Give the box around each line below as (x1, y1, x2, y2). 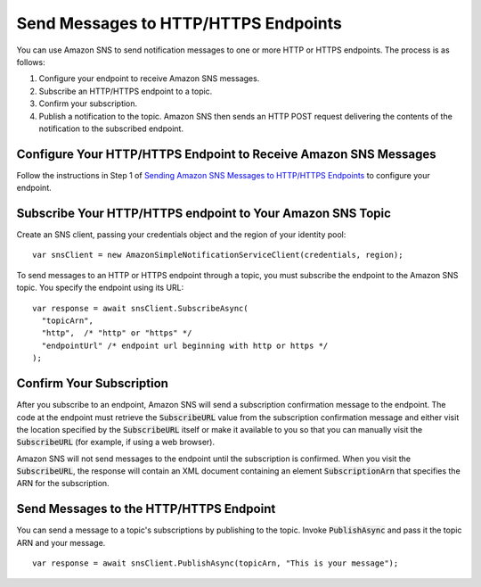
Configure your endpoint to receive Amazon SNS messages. (38, 73, 260, 84)
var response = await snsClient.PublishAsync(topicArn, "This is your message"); (32, 558, 399, 568)
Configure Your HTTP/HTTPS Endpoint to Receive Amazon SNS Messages (16, 146, 436, 161)
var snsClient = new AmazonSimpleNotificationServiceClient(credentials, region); (32, 250, 404, 260)
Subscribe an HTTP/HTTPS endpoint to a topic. (38, 86, 213, 96)
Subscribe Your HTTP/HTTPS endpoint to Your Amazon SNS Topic (16, 206, 392, 220)
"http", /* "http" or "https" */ (41, 328, 192, 338)
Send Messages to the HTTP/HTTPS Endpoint (16, 501, 276, 517)
